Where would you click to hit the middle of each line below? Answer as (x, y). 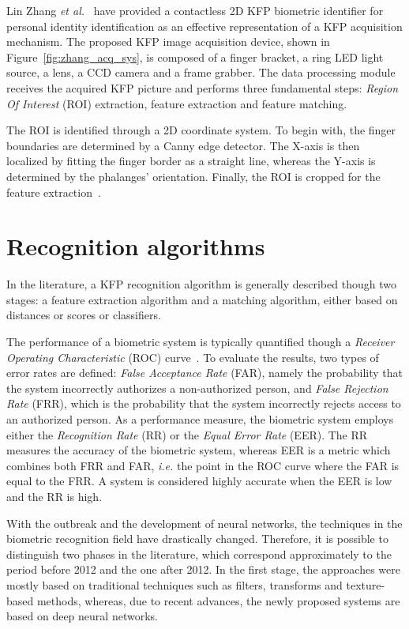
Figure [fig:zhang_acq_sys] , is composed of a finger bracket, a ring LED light (195, 56)
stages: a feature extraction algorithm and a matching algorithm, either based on (202, 299)
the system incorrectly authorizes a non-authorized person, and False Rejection (197, 388)
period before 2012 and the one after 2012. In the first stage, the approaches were (203, 569)
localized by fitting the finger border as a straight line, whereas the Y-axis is (191, 161)
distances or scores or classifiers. (84, 315)
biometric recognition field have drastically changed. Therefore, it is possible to (197, 539)
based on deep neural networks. (82, 616)
